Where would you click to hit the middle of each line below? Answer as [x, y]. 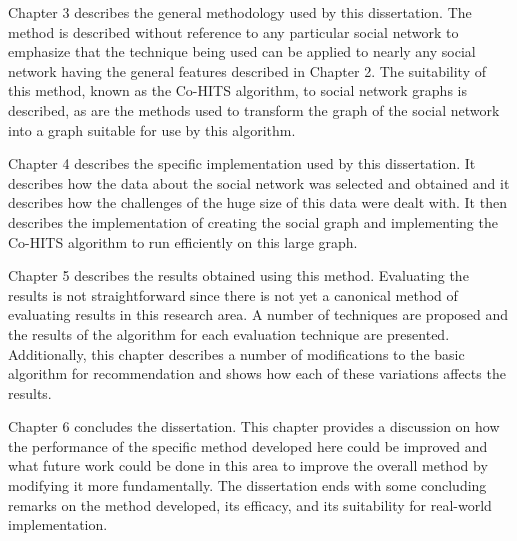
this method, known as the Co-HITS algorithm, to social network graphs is [237, 90]
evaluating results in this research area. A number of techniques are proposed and [258, 314]
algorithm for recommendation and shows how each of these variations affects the [257, 373]
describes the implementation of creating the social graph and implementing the [253, 221]
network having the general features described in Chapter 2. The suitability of [247, 70]
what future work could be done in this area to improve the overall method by [248, 465]
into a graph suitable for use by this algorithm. [152, 129]
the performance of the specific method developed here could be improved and [248, 445]
